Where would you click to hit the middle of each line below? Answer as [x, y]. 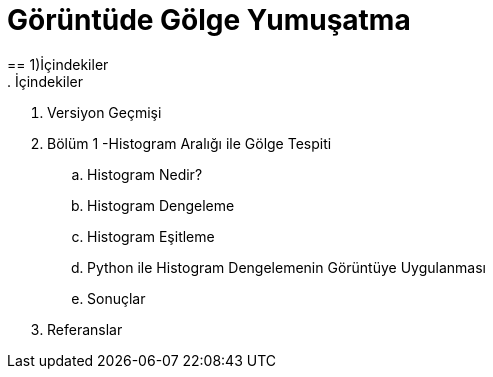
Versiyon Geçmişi [104, 112]
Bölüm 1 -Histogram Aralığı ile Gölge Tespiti [189, 143]
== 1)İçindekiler [58, 64]
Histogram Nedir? [145, 174]
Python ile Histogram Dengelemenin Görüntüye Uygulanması [286, 267]
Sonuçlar [116, 298]
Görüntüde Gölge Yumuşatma [209, 20]
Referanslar [85, 329]
